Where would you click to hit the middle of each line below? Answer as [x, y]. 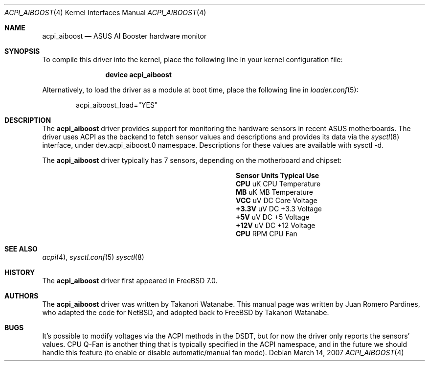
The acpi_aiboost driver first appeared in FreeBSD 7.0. [130, 281]
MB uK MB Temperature [274, 192]
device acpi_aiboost [138, 75]
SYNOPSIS [22, 51]
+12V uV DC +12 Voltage [276, 225]
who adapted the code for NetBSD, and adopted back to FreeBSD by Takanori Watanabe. [186, 312]
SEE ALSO [21, 249]
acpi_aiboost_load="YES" [117, 105]
